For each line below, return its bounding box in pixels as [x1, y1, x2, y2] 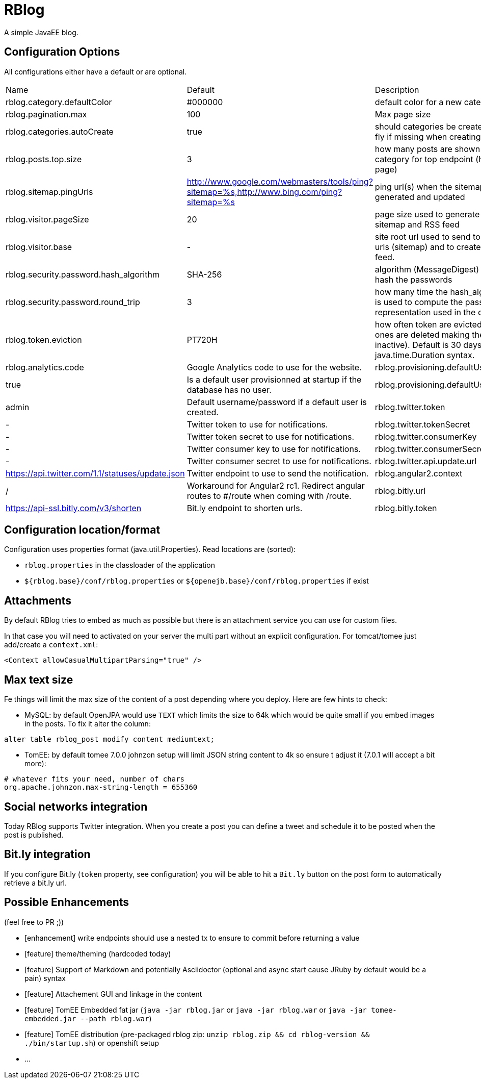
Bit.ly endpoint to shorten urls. [186, 502, 303, 513]
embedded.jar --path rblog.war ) [24, 1014, 152, 1023]
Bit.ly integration [4, 848, 91, 861]
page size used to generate [375, 209, 480, 219]
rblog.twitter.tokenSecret [375, 419, 470, 430]
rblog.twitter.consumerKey [375, 431, 477, 442]
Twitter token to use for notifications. [186, 419, 328, 430]
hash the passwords [375, 274, 452, 285]
